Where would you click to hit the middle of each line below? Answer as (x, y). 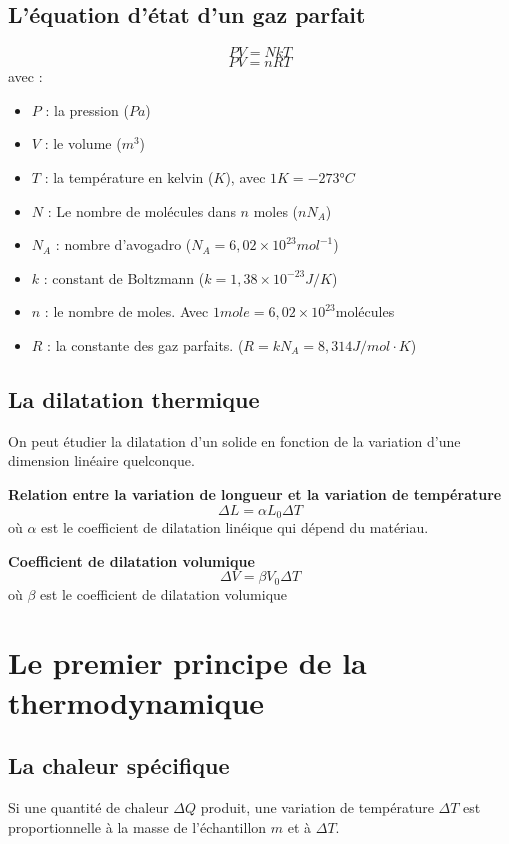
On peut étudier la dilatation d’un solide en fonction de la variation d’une (234, 440)
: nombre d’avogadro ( (123, 244)
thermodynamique (136, 701)
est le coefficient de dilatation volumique (164, 593)
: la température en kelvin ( (129, 176)
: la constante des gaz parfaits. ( (145, 344)
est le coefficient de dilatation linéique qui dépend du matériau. (235, 526)
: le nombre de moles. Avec (126, 311)
